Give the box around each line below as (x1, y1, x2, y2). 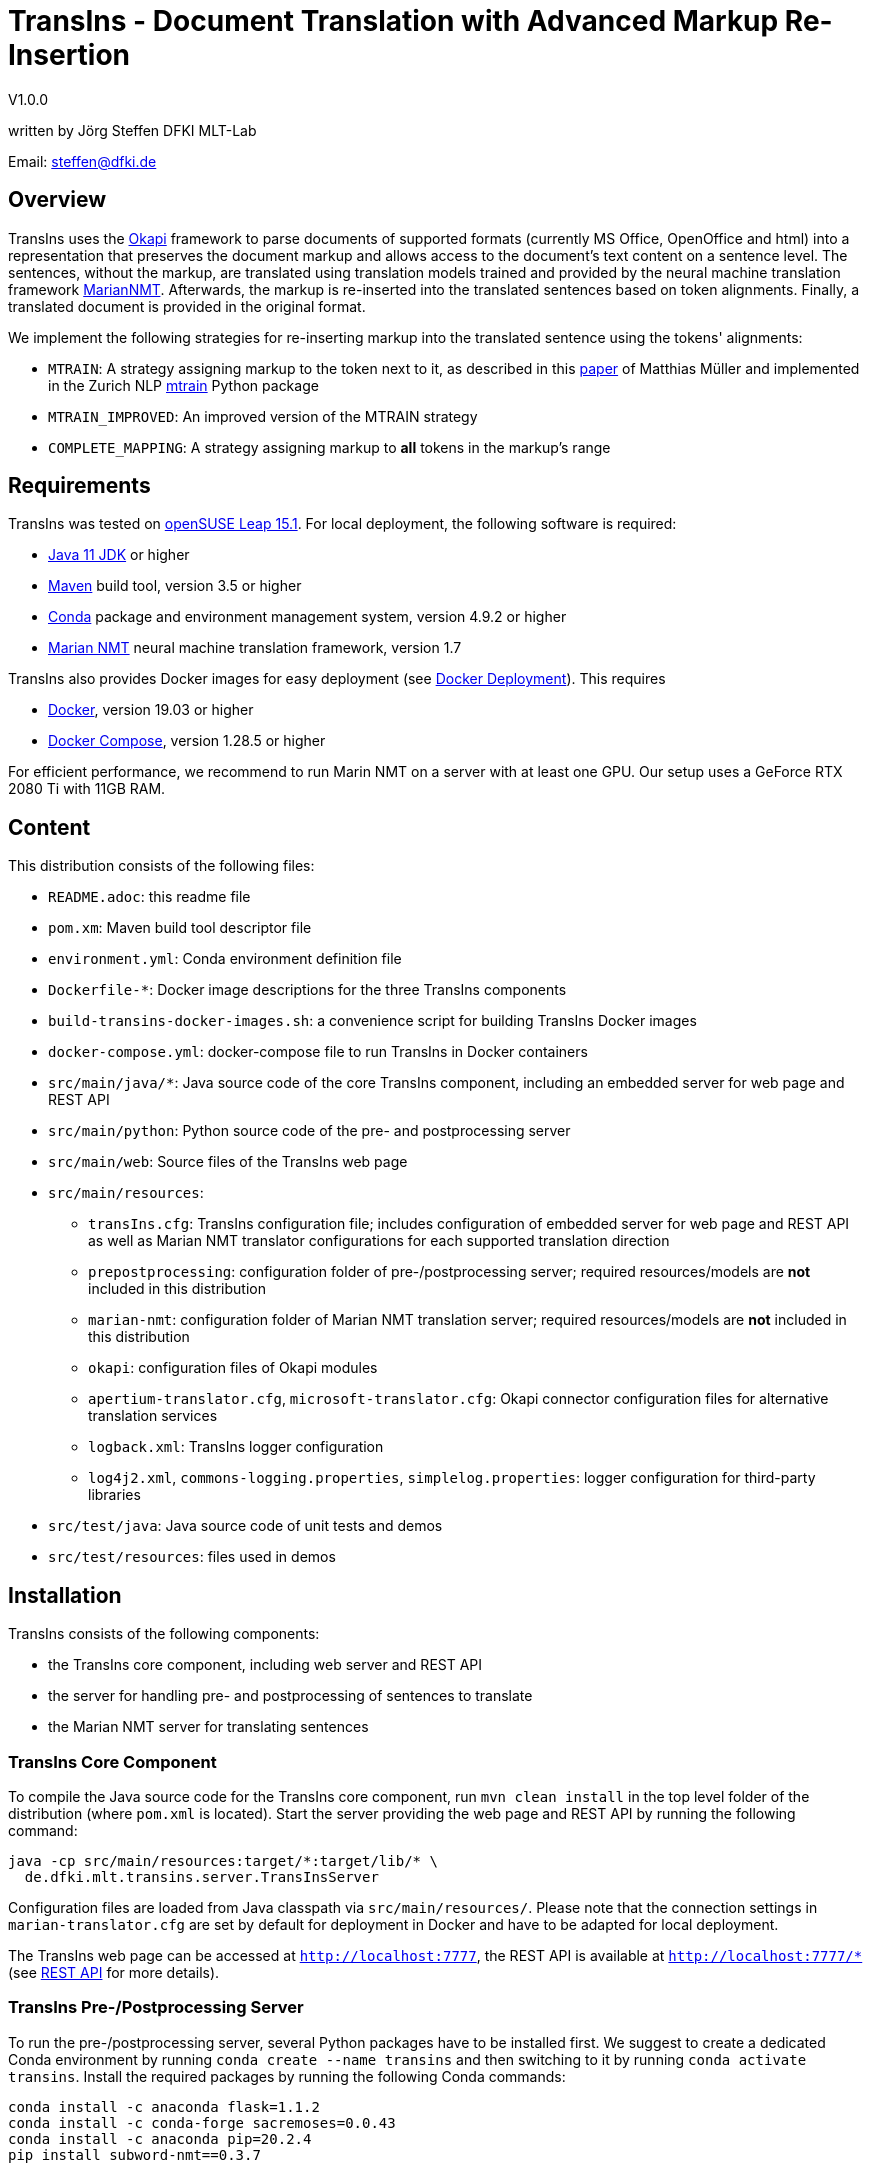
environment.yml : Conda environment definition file (48, 950, 402, 968)
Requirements (8, 473, 151, 499)
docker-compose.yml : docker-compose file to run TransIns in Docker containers (48, 1043, 588, 1061)
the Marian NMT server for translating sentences (48, 1718, 369, 1736)
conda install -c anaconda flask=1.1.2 (8, 2098, 320, 2115)
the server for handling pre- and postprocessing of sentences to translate (48, 1687, 533, 1705)
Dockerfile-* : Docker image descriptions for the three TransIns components (48, 981, 567, 999)
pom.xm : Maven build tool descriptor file (48, 919, 312, 937)
